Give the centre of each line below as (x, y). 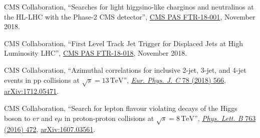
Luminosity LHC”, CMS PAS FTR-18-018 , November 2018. (96, 53)
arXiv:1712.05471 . (31, 91)
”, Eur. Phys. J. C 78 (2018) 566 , (175, 80)
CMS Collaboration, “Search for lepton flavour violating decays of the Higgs (121, 108)
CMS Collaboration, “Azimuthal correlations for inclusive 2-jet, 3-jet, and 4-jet (125, 70)
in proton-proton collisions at (109, 118)
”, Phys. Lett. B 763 (225, 118)
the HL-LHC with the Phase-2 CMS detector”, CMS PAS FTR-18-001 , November (130, 16)
